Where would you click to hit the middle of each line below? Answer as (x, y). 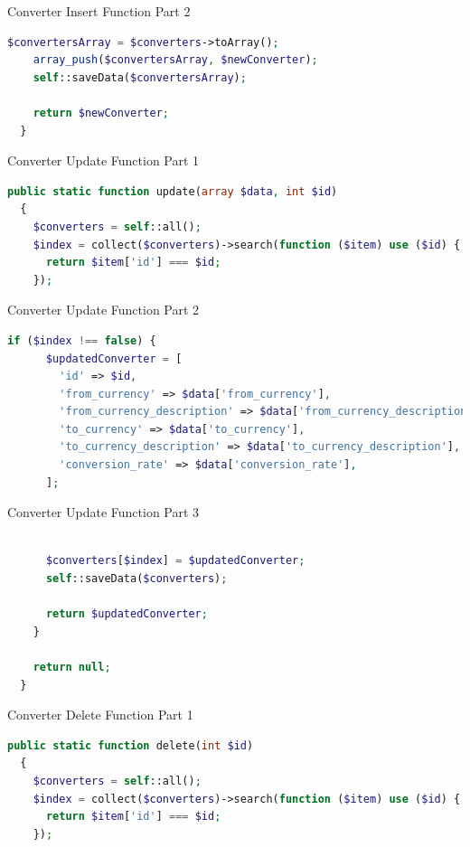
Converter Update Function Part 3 (103, 512)
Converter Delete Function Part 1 (100, 715)
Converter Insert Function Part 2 (99, 11)
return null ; (72, 667)
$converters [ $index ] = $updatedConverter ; (175, 561)
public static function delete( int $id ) (131, 745)
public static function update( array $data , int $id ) (173, 191)
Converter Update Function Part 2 (103, 310)
